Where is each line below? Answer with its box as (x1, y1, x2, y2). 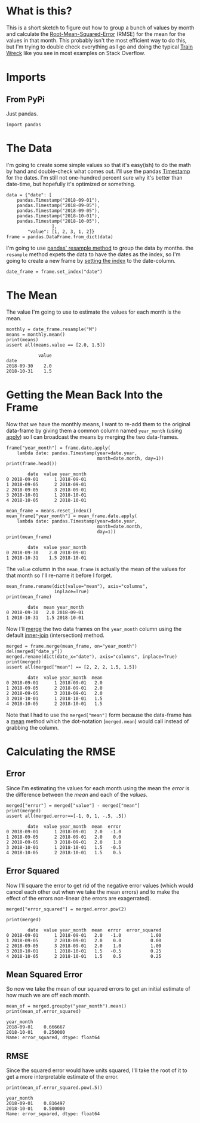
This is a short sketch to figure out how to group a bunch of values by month (6, 24, 195, 31)
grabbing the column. (6, 724, 59, 731)
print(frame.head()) (6, 460, 58, 466)
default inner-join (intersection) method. (6, 632, 104, 639)
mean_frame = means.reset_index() (6, 508, 93, 514)
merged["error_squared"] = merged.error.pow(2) (6, 906, 127, 912)
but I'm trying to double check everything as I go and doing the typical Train (6, 43, 193, 50)
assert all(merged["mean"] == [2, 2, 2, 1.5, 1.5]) (6, 664, 137, 670)
